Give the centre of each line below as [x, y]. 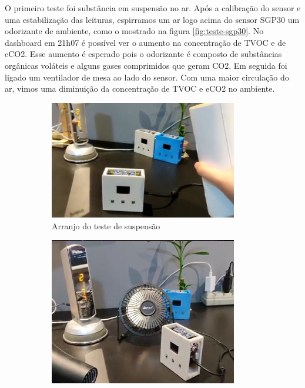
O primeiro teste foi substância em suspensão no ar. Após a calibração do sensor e [153, 8]
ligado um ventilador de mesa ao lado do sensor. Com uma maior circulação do [147, 77]
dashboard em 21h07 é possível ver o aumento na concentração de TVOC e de [145, 42]
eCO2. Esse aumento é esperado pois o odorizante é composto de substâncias [143, 54]
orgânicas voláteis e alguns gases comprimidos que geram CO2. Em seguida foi [146, 65]
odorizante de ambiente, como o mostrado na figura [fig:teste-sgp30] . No [134, 31]
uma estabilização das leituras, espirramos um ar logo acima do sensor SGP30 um [152, 19]
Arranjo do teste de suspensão [106, 225]
